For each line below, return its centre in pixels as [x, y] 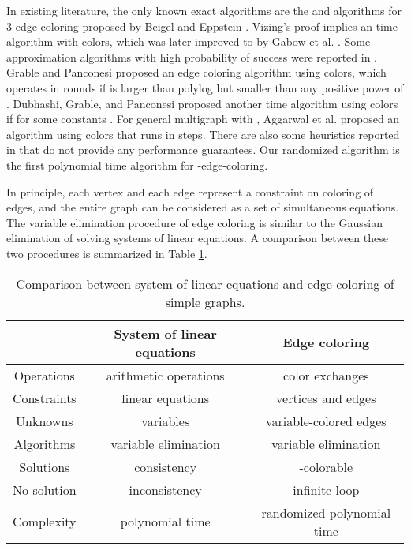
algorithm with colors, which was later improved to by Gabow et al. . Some [189, 41]
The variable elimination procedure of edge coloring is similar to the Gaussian [194, 222]
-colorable [326, 466]
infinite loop [326, 489]
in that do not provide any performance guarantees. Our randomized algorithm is [203, 150]
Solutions [45, 466]
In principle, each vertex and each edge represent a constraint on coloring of [190, 191]
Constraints [45, 398]
